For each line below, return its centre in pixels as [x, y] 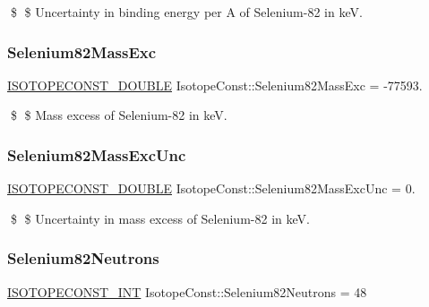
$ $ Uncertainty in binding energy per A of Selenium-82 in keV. [186, 12]
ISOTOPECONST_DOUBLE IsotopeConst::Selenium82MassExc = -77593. [215, 85]
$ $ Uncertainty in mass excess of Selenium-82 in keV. [160, 218]
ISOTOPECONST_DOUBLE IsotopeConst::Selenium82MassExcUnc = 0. [211, 188]
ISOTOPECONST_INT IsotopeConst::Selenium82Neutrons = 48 [187, 291]
